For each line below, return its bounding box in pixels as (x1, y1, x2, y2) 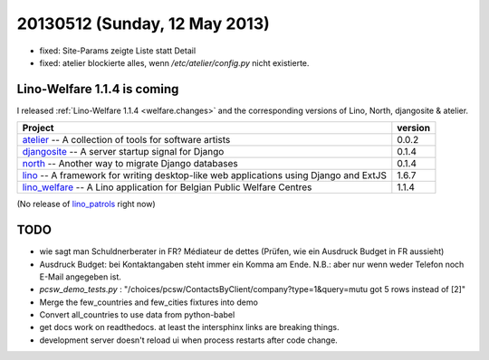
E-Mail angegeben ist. (39, 271, 122, 282)
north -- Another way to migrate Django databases (22, 157, 239, 170)
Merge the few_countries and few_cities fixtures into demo (39, 297, 258, 308)
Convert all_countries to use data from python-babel (39, 309, 235, 320)
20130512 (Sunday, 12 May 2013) (16, 14, 271, 33)
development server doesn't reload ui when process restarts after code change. (39, 335, 339, 346)
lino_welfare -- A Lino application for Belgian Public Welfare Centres (22, 181, 312, 194)
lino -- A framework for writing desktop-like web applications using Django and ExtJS (22, 169, 387, 182)
